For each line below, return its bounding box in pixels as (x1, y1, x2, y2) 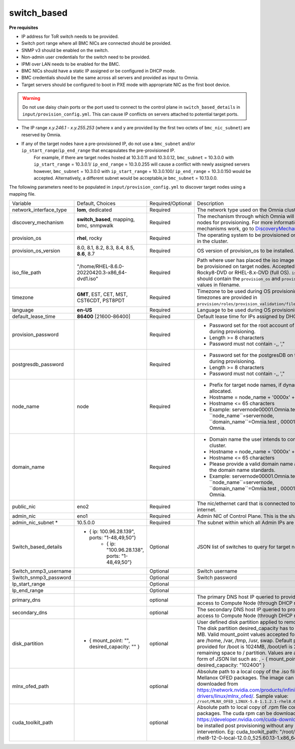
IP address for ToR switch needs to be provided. (21, 33, 119, 39)
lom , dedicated (77, 206, 112, 213)
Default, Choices (77, 200, 116, 207)
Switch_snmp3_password (12, 574, 71, 581)
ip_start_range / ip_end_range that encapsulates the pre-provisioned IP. (21, 147, 176, 153)
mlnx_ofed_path (12, 683, 49, 690)
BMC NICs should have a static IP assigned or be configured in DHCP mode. (21, 68, 177, 74)
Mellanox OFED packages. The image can (197, 674, 294, 681)
